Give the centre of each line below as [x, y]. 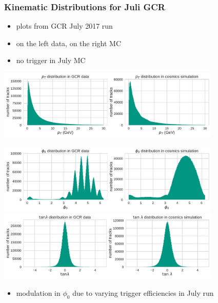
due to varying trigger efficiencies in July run [143, 292]
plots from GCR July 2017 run [64, 26]
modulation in [38, 292]
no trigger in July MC [51, 60]
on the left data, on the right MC [69, 43]
